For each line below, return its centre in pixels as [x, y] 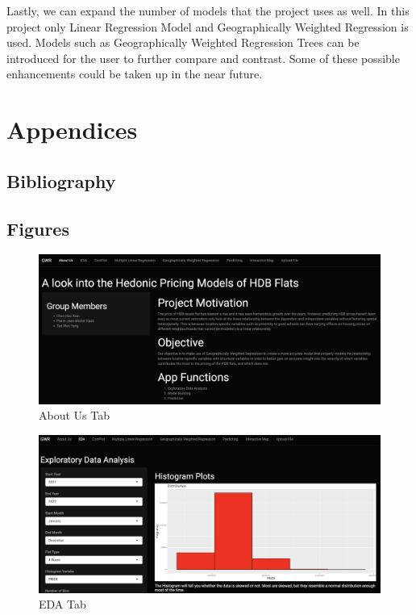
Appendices [72, 130]
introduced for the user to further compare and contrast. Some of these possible [203, 58]
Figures [38, 228]
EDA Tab [62, 604]
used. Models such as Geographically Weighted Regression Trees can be [183, 42]
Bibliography [61, 180]
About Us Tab [74, 415]
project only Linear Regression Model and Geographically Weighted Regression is [208, 26]
